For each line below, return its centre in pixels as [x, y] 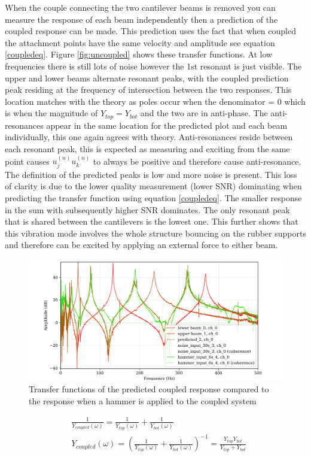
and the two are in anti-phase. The [204, 113]
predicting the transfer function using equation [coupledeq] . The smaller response [153, 198]
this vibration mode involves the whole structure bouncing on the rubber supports [155, 233]
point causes [27, 161]
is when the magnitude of [51, 113]
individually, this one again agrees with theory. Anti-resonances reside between [149, 137]
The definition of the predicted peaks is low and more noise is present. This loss [151, 174]
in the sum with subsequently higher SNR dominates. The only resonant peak [147, 209]
